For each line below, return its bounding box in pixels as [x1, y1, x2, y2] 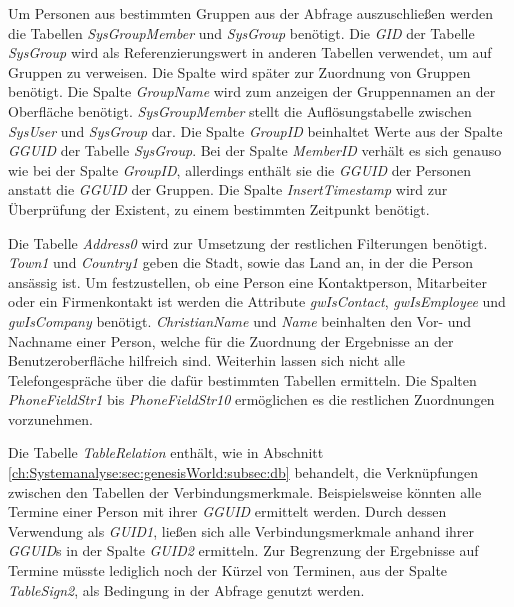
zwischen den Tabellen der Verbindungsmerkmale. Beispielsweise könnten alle [8, 481, 482, 502]
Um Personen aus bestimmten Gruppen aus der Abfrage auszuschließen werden [8, 3, 494, 23]
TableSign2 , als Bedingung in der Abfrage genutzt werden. [8, 579, 365, 600]
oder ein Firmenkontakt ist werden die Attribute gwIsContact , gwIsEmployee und [8, 291, 506, 312]
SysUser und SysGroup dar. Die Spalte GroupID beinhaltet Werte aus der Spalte [8, 120, 503, 141]
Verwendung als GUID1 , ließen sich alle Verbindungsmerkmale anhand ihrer [8, 520, 474, 541]
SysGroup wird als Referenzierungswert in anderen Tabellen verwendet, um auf [8, 42, 492, 63]
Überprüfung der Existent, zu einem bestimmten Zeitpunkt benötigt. [8, 198, 430, 219]
